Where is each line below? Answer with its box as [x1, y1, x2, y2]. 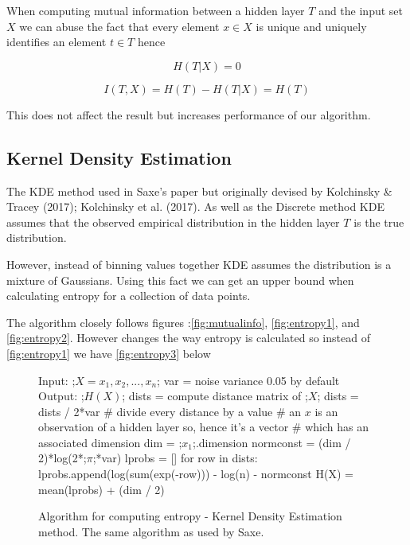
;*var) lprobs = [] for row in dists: [92, 450, 258, 466]
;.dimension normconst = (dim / [192, 434, 351, 450]
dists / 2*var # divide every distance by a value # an [38, 403, 302, 419]
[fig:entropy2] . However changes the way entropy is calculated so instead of [6, 329, 370, 346]
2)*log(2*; [38, 450, 87, 466]
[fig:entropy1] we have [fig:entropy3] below [6, 345, 211, 361]
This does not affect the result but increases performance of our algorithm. [6, 106, 371, 123]
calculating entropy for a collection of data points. [6, 287, 251, 304]
